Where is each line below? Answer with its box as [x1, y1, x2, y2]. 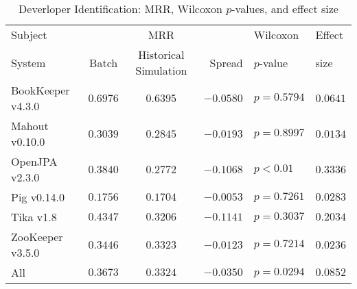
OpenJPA [11, 153, 58, 169]
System [11, 54, 46, 71]
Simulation [135, 62, 187, 78]
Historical [138, 47, 185, 62]
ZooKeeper [11, 229, 63, 244]
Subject [11, 27, 47, 42]
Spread [209, 54, 243, 71]
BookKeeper [11, 82, 70, 98]
